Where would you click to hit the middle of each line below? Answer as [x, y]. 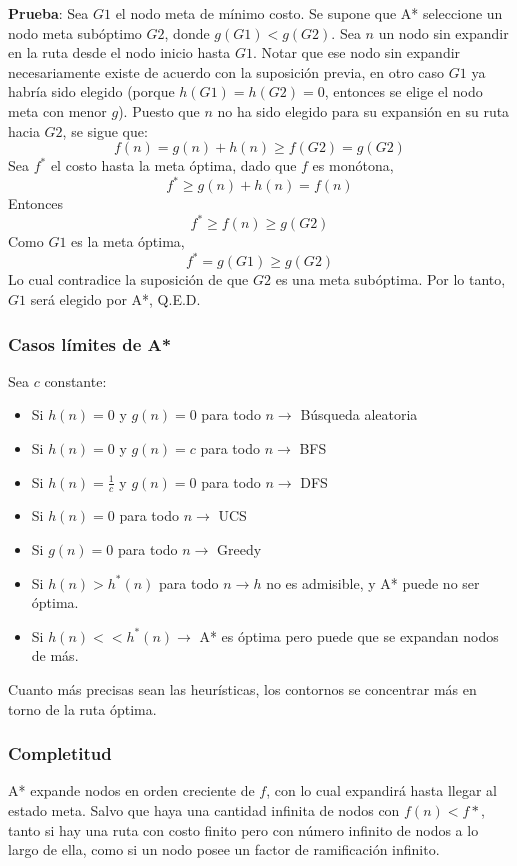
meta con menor [57, 110]
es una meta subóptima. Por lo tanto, [390, 279]
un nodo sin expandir [443, 32]
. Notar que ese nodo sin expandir [356, 52]
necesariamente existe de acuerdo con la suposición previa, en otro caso [226, 71]
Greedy [239, 549]
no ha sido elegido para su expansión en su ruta [363, 110]
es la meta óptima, [128, 241]
